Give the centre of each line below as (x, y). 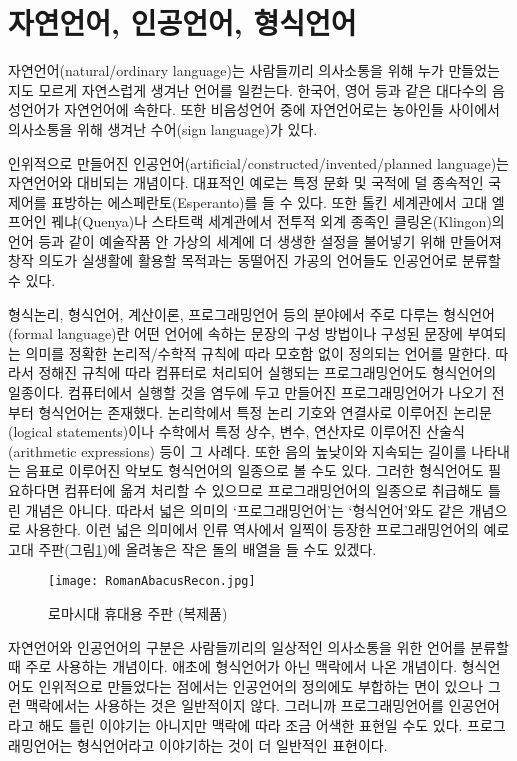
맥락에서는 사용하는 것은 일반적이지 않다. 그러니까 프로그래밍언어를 (234, 705)
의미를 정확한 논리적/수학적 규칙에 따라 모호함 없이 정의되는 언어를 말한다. (258, 352)
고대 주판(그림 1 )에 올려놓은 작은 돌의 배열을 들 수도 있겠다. (192, 548)
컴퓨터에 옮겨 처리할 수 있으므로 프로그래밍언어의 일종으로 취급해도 (274, 490)
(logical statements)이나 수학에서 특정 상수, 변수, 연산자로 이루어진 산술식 (236, 431)
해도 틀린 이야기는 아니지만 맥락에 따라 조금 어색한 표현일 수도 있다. (250, 725)
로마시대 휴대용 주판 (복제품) (138, 613)
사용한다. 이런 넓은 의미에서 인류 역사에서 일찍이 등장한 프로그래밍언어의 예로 (267, 529)
